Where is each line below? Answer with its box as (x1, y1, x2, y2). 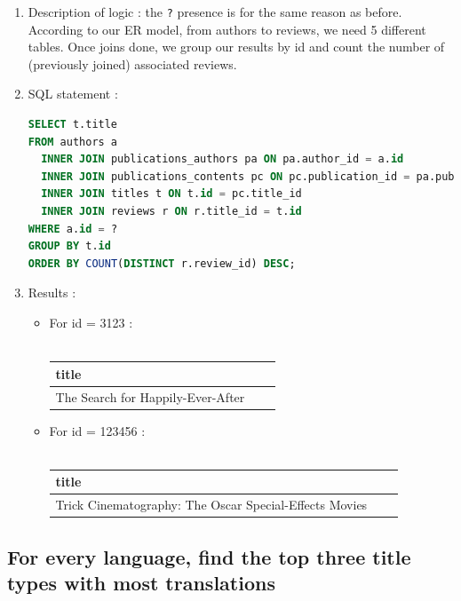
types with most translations (7, 569, 275, 596)
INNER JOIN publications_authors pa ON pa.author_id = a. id (41, 153, 404, 166)
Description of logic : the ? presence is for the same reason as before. (28, 3, 402, 20)
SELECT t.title (28, 118, 118, 131)
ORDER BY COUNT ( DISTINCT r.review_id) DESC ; (28, 257, 296, 270)
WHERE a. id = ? (28, 222, 118, 235)
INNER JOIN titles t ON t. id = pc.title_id (41, 187, 302, 201)
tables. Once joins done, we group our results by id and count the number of (28, 37, 445, 56)
